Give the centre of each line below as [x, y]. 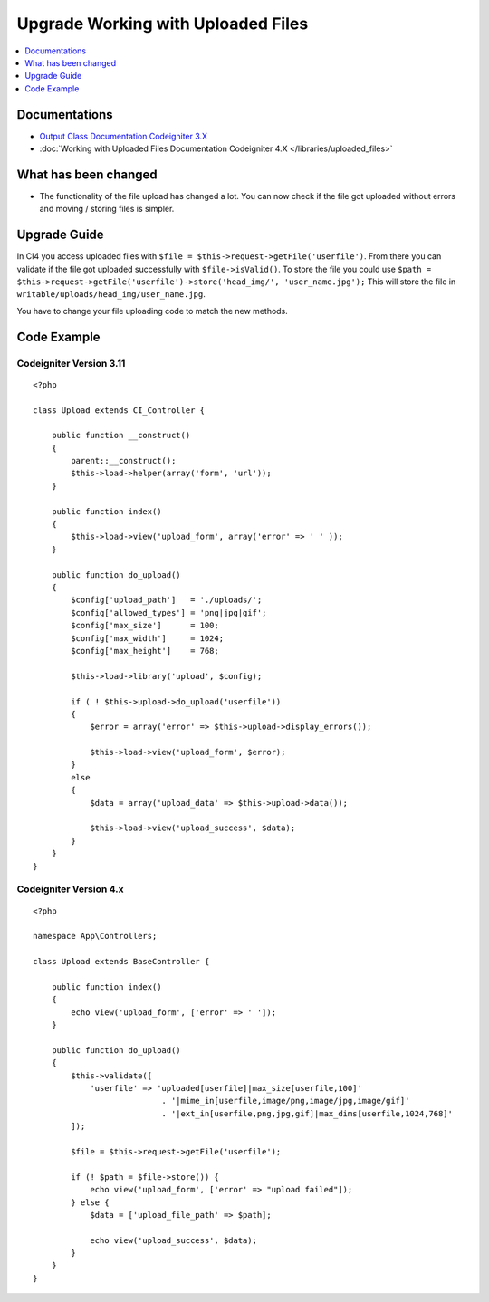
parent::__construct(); [124, 461]
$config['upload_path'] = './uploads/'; [167, 600]
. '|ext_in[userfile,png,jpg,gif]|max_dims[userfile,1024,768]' [307, 1113]
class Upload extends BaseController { [121, 962]
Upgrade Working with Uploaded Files [163, 24]
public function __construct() [121, 436]
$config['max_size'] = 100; [145, 626]
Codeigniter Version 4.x [70, 889]
